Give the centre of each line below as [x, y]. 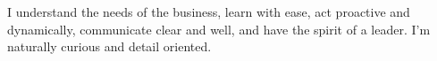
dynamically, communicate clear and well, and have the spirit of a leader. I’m [219, 29]
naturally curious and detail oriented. [109, 46]
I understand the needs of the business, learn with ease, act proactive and [209, 11]
